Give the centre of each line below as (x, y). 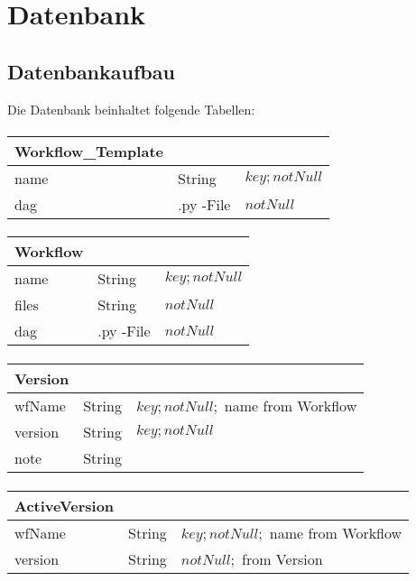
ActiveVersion (65, 505)
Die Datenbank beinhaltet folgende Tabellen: (131, 109)
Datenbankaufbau (91, 71)
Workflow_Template (89, 151)
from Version (282, 558)
